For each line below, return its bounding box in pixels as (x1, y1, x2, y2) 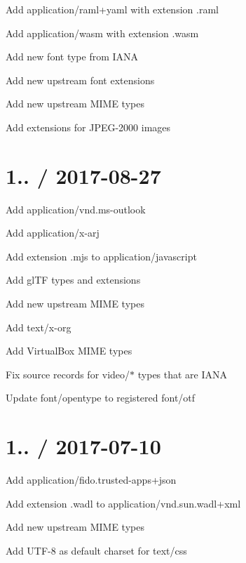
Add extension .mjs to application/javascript (6, 249, 197, 263)
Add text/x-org (6, 319, 71, 334)
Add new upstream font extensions (6, 72, 155, 87)
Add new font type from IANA (6, 49, 139, 64)
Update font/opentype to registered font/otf (6, 390, 196, 405)
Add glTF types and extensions (6, 272, 141, 287)
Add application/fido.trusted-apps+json (6, 472, 177, 487)
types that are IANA (137, 366, 228, 381)
